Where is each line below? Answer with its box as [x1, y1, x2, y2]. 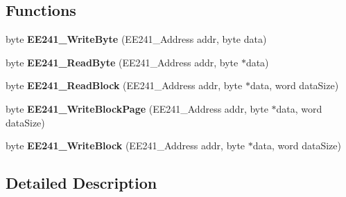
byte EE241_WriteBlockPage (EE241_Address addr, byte [6, 101, 268, 115]
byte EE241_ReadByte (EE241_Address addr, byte [6, 55, 239, 69]
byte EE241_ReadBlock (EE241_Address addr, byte [6, 78, 243, 93]
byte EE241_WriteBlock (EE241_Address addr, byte [6, 138, 245, 153]
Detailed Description [6, 172, 157, 194]
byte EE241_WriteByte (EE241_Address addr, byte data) [6, 32, 267, 46]
